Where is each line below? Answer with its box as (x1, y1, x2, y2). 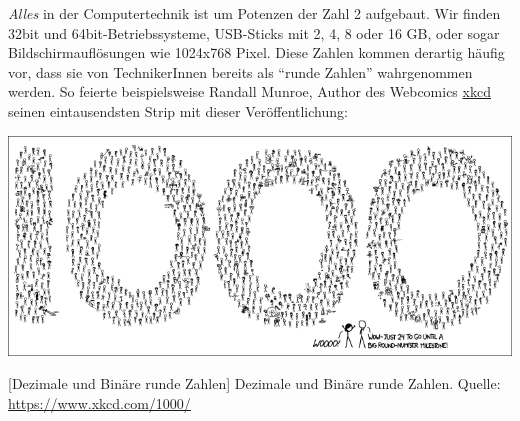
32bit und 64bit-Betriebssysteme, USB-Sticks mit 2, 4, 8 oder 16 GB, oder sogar (8, 22, 500, 43)
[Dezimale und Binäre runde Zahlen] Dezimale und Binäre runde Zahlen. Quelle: (8, 373, 501, 394)
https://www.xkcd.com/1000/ (8, 392, 191, 413)
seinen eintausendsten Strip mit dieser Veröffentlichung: (8, 100, 348, 121)
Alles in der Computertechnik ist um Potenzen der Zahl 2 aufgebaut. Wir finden (8, 3, 501, 23)
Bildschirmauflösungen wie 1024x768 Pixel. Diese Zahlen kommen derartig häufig (8, 42, 505, 63)
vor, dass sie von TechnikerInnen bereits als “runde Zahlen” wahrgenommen (8, 61, 473, 82)
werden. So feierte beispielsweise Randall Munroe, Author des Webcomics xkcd (8, 81, 491, 102)
